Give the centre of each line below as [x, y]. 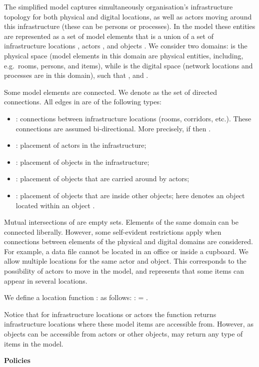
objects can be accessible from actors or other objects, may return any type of [123, 334]
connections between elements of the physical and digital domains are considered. [128, 241]
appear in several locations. [46, 280]
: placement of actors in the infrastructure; [81, 145]
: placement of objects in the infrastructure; [82, 162]
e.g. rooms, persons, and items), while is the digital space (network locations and [128, 65]
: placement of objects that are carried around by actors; [102, 179]
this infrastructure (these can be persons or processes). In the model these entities [130, 26]
